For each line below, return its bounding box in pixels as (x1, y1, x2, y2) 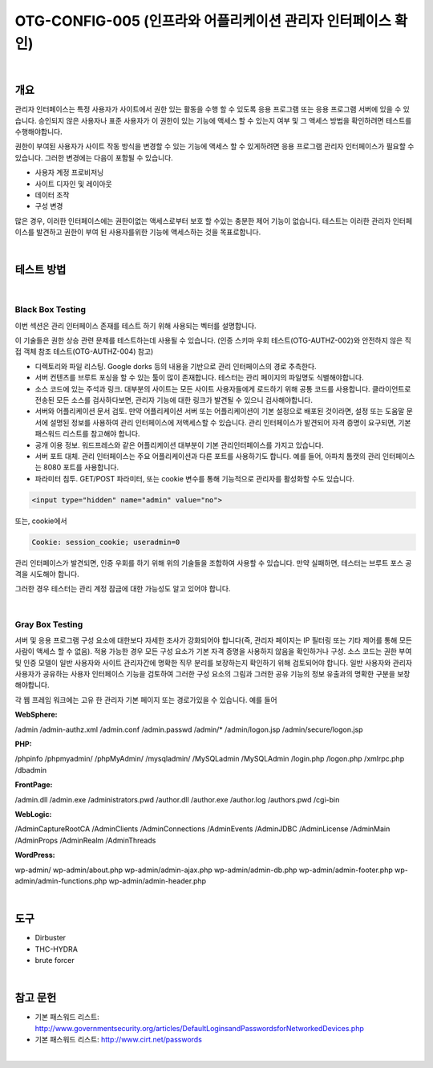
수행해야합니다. (14, 127, 63, 136)
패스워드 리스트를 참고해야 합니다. (34, 429, 140, 439)
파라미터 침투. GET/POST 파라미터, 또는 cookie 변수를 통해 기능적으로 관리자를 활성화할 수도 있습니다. (34, 473, 354, 483)
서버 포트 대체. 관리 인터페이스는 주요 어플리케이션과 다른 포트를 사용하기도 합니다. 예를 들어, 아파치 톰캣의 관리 (34, 451, 381, 461)
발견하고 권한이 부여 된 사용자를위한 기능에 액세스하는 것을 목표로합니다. (36, 227, 261, 237)
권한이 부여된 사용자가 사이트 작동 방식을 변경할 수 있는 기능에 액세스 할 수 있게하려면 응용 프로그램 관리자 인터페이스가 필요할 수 (14, 141, 415, 152)
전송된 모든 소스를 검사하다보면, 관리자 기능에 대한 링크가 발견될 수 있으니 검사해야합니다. (34, 395, 313, 404)
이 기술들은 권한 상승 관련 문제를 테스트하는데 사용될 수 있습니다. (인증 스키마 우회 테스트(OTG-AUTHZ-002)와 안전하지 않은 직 (14, 335, 412, 345)
